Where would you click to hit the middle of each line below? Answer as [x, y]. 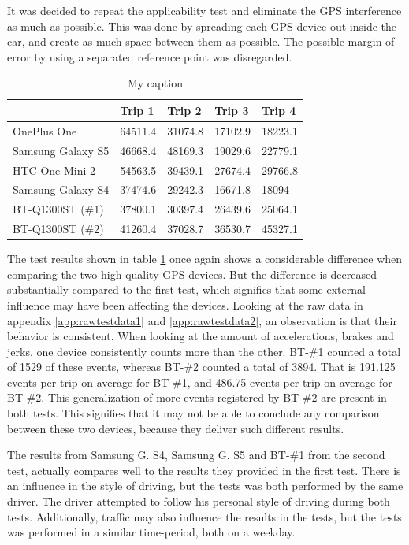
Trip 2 [184, 110]
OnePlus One [45, 130]
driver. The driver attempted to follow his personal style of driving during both [199, 501]
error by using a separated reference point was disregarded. [150, 56]
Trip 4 [279, 110]
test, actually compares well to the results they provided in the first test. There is [204, 470]
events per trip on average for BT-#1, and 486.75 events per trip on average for [200, 382]
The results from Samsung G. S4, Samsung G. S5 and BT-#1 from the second [196, 455]
